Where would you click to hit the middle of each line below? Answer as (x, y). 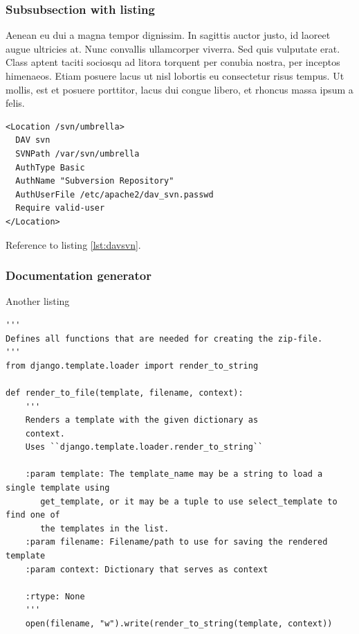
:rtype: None (55, 596)
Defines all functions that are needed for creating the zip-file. (164, 338)
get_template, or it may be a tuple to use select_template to (189, 501)
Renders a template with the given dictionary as (142, 420)
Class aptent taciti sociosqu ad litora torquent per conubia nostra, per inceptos (173, 62)
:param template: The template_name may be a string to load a (174, 474)
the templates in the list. (105, 528)
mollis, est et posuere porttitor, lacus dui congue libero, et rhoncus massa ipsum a (179, 89)
